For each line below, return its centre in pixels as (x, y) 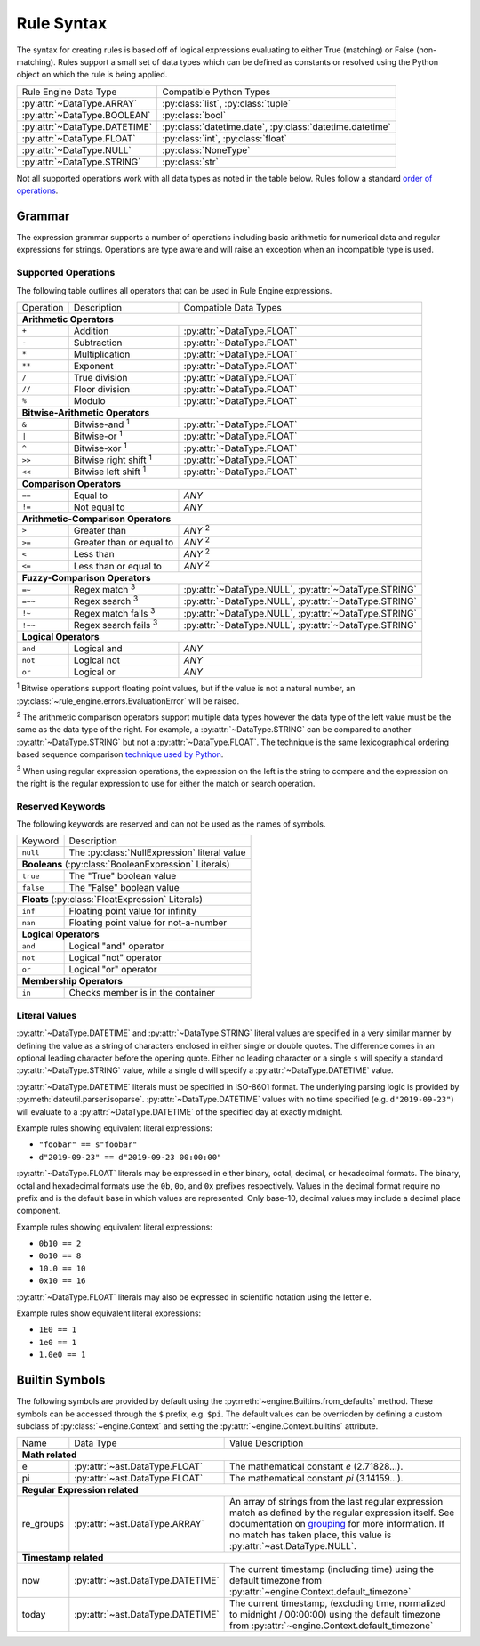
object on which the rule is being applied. (92, 75)
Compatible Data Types (232, 307)
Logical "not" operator (116, 958)
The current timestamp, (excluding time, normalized (338, 1603)
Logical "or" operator (113, 970)
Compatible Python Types (216, 92)
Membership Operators (72, 981)
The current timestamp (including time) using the (332, 1569)
